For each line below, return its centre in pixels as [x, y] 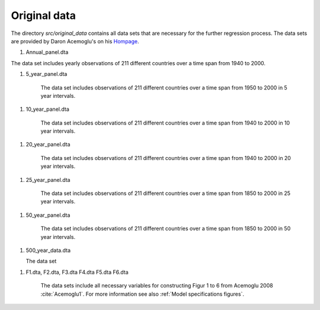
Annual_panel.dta [47, 52]
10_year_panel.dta [47, 109]
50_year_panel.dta [48, 215]
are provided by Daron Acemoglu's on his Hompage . [75, 41]
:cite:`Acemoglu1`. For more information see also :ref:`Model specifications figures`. [142, 294]
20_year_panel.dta [48, 145]
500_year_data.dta [48, 250]
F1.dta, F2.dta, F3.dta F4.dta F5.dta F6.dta [77, 272]
